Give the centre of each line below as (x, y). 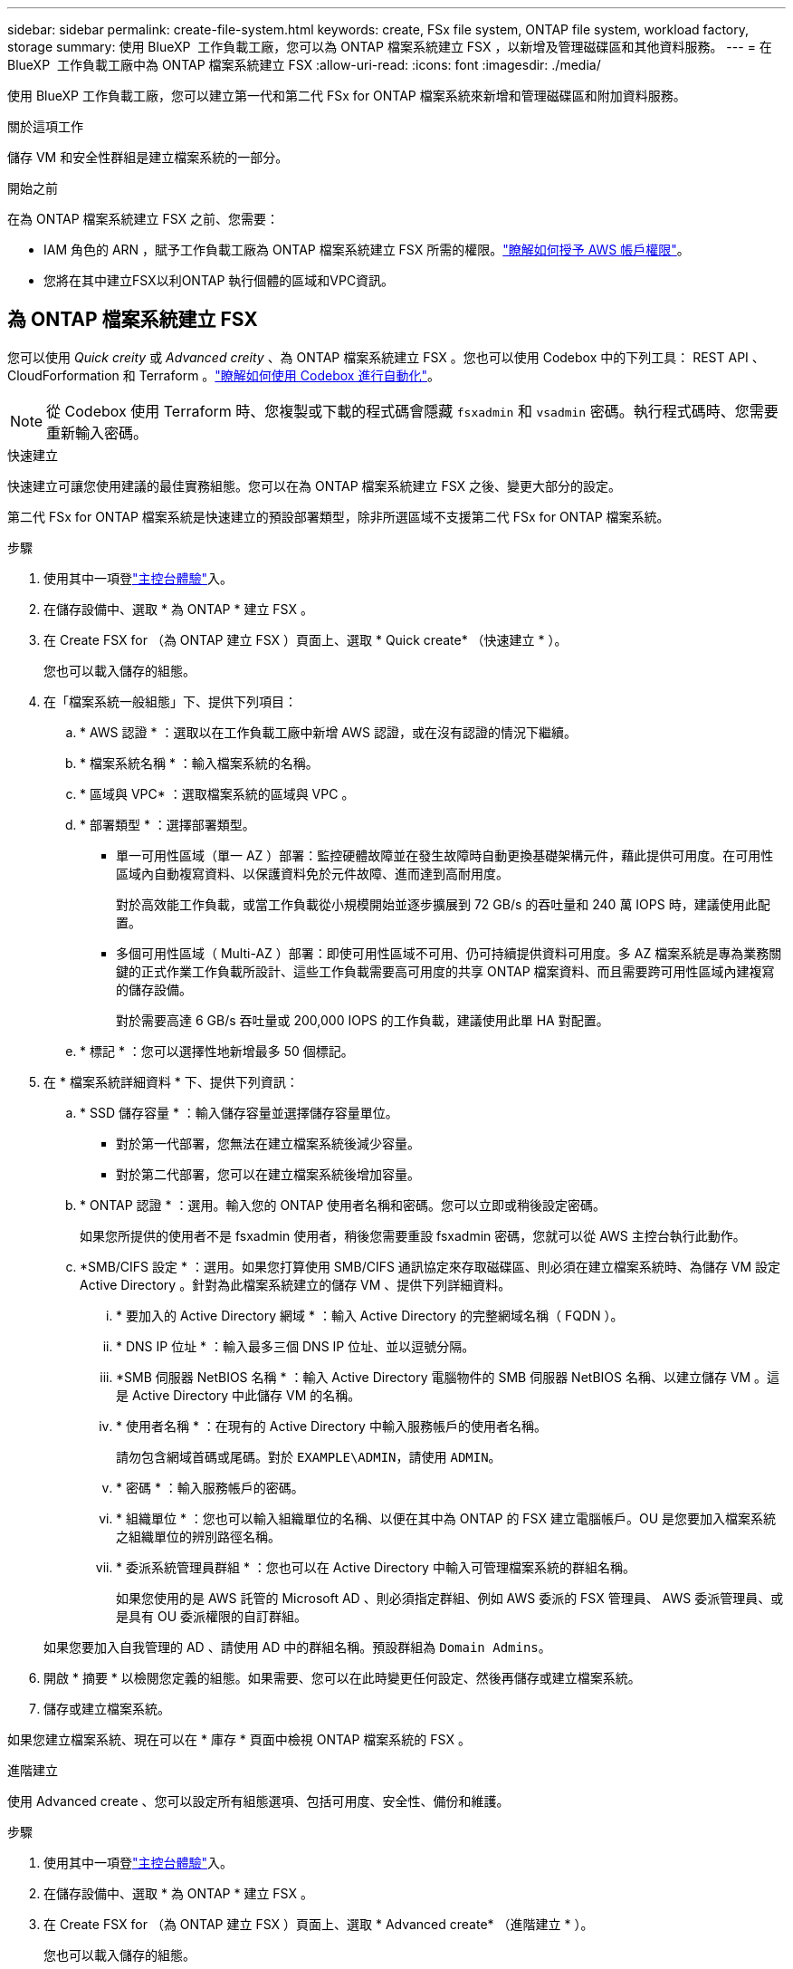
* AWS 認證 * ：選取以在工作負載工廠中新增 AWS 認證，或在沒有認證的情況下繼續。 (328, 732)
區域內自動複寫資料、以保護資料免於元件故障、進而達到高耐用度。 (312, 873)
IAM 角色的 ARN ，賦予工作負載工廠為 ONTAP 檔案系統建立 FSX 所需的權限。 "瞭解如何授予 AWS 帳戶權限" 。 (367, 250)
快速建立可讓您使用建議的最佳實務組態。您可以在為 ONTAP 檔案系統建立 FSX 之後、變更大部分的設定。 (315, 485)
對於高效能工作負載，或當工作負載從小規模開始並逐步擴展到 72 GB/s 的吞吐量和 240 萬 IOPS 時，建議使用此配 (443, 904)
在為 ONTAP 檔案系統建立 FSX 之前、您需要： (143, 219)
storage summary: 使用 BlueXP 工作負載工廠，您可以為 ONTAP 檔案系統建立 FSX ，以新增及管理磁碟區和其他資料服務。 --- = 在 (390, 47)
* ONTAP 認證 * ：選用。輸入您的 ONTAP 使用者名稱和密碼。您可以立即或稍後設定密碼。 (343, 1205)
